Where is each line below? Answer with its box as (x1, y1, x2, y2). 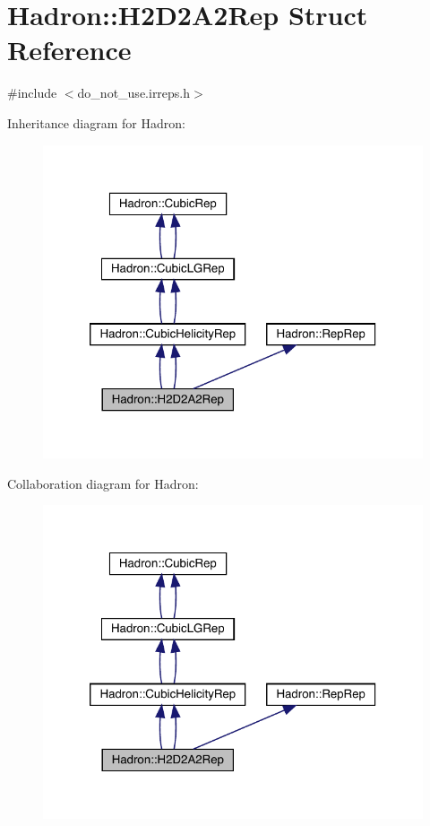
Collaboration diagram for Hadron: (7, 474, 199, 492)
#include (7, 83, 57, 102)
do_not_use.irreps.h (77, 83, 191, 102)
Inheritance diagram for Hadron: (7, 113, 185, 132)
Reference (7, 31, 132, 68)
